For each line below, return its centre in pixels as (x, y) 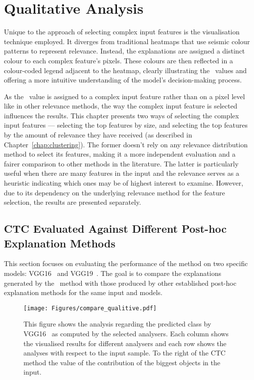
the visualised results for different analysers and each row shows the (125, 343)
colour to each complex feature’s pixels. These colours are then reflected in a (118, 60)
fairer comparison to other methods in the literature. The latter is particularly (121, 163)
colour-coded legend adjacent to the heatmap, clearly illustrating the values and (126, 70)
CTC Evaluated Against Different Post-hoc (115, 229)
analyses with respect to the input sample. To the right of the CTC (125, 353)
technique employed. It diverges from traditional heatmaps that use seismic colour (127, 41)
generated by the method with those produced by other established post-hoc (120, 283)
